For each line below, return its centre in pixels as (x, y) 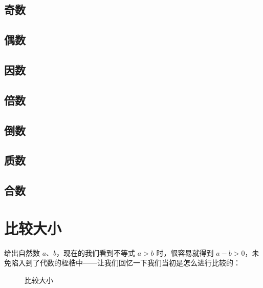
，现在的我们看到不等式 (96, 252)
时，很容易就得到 (185, 252)
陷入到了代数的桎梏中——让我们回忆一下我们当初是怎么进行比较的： (126, 263)
